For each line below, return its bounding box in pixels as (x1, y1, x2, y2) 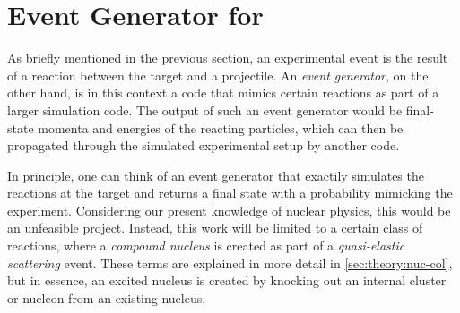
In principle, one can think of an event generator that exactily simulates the (7, 165, 424, 184)
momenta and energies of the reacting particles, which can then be (38, 118, 404, 137)
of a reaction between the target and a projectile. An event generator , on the (7, 65, 429, 84)
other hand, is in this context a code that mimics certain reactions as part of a (7, 83, 439, 102)
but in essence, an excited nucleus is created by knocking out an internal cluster (7, 271, 447, 290)
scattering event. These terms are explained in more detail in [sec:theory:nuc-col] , (7, 253, 453, 272)
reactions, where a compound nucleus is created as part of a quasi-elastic (7, 236, 405, 255)
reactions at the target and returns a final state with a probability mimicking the (7, 183, 453, 202)
